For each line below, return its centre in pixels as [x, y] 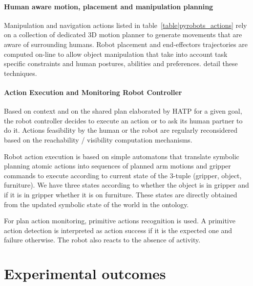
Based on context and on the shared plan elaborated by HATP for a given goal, [123, 111]
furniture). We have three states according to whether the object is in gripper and [126, 185]
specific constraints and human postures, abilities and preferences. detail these [121, 63]
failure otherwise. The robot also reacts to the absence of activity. [102, 240]
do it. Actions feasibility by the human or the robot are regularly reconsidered [121, 130]
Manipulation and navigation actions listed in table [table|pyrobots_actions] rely [126, 25]
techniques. [21, 73]
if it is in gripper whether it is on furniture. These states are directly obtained [121, 194]
